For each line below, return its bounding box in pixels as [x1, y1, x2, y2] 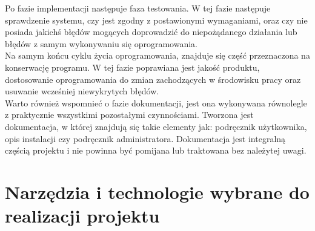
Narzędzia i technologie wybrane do [5, 179, 310, 204]
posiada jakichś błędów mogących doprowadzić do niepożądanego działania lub [5, 25, 297, 38]
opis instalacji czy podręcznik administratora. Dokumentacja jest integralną [5, 132, 286, 145]
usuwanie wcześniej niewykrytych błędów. [5, 85, 159, 97]
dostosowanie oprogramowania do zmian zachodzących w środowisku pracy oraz [5, 73, 301, 85]
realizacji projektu [5, 203, 160, 228]
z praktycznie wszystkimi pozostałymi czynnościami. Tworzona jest [5, 108, 254, 121]
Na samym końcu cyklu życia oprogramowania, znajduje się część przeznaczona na [5, 49, 310, 62]
